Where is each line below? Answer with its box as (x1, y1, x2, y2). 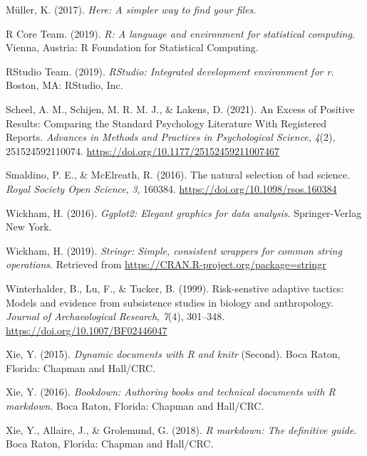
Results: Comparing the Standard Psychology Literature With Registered (6, 115, 327, 130)
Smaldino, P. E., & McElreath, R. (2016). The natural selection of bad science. (6, 167, 350, 182)
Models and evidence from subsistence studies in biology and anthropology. (6, 295, 334, 309)
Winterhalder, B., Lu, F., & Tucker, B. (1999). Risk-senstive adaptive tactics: (6, 280, 344, 295)
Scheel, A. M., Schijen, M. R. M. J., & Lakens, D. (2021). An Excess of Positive (6, 101, 355, 116)
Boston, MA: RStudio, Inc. (6, 78, 123, 92)
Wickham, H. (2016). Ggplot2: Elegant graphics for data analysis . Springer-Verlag (6, 205, 362, 220)
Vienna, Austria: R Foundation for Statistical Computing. (6, 40, 259, 55)
